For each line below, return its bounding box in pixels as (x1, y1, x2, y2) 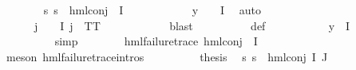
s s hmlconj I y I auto (43, 2, 262, 17)
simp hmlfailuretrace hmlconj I (54, 33, 258, 49)
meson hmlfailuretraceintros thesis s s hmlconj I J (6, 48, 328, 64)
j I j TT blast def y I (34, 17, 350, 33)
